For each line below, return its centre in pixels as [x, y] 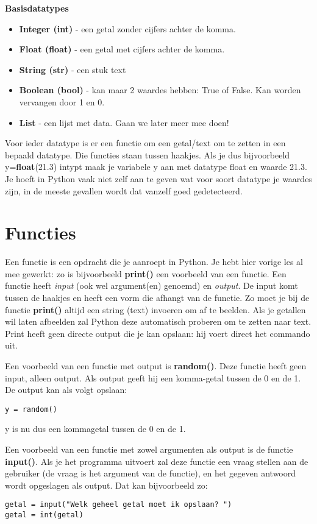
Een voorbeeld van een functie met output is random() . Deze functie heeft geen [156, 366]
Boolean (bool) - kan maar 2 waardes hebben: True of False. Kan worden [160, 90]
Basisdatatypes [37, 8]
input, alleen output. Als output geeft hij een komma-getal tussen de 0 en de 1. [153, 377]
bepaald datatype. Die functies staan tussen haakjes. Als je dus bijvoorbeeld [148, 154]
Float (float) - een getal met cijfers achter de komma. [122, 49]
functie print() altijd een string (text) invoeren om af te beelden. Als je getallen [155, 309]
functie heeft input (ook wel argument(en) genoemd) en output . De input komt [151, 285]
